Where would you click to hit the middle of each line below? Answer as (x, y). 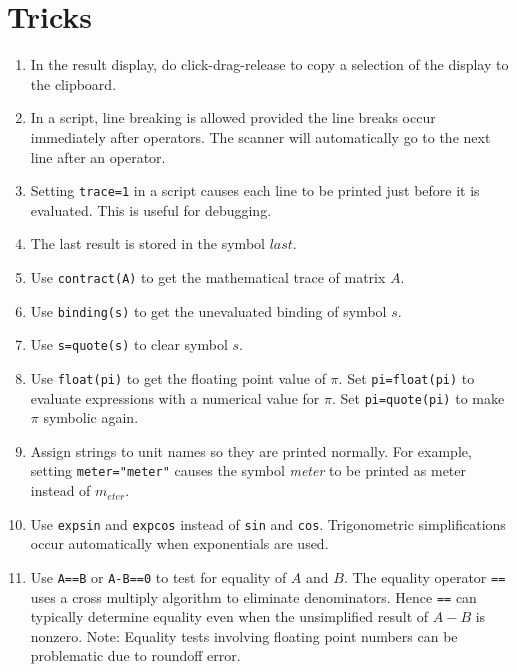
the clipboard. (73, 83)
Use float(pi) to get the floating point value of (178, 377)
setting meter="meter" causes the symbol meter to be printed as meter (248, 470)
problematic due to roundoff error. (135, 655)
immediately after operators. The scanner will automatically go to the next (260, 136)
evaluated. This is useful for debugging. (151, 209)
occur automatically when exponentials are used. (179, 543)
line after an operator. (98, 156)
